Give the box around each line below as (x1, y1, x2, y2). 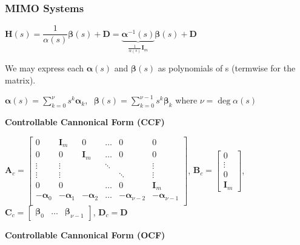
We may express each (5, 62, 84, 74)
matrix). (5, 73, 36, 86)
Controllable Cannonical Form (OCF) (5, 228, 165, 241)
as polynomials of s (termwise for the (158, 62, 296, 74)
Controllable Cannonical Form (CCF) (5, 116, 165, 128)
